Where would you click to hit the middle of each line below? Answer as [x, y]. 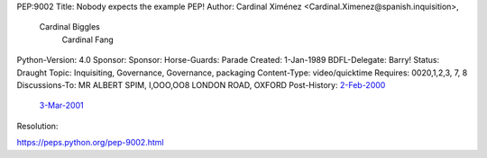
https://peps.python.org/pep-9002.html [90, 143]
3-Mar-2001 [62, 105]
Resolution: [37, 126]
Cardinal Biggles [70, 27]
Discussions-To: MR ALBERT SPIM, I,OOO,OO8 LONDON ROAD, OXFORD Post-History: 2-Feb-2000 [201, 84]
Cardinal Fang [88, 39]
